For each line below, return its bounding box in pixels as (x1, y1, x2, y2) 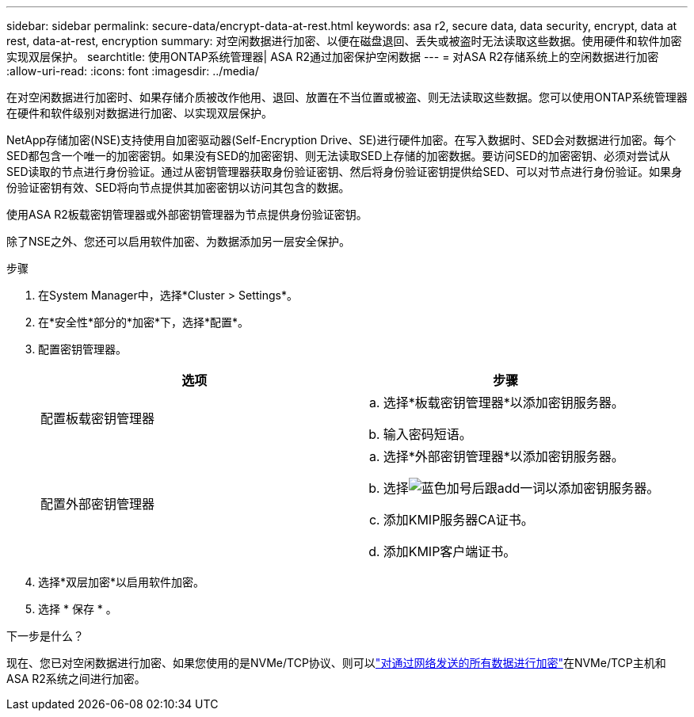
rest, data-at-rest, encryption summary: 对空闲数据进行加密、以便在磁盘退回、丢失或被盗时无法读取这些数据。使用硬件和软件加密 (6, 34, 682, 48)
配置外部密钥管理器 (40, 496, 155, 512)
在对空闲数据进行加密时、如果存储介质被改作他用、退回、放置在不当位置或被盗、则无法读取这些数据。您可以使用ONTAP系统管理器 (6, 90, 688, 104)
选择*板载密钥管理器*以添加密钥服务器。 (383, 395, 624, 410)
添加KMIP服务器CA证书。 (383, 512, 534, 528)
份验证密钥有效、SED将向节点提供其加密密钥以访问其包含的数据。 (6, 181, 350, 194)
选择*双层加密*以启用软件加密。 (38, 575, 205, 589)
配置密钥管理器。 (38, 342, 127, 356)
